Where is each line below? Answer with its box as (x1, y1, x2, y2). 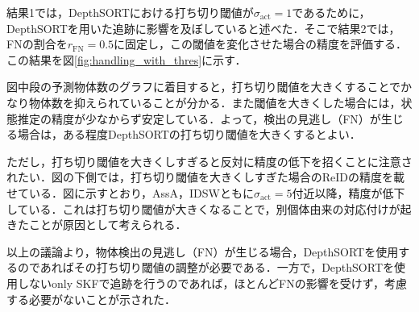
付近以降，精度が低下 (292, 184, 405, 201)
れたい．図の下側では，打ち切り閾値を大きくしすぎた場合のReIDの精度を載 (6, 168, 404, 185)
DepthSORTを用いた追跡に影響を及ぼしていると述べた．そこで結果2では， (6, 19, 400, 36)
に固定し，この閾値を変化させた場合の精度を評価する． (114, 35, 408, 52)
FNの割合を (6, 35, 68, 52)
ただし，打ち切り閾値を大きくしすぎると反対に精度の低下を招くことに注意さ (6, 152, 413, 169)
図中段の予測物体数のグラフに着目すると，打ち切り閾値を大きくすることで (6, 78, 401, 95)
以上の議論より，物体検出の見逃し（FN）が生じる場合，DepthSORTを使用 (6, 243, 399, 260)
